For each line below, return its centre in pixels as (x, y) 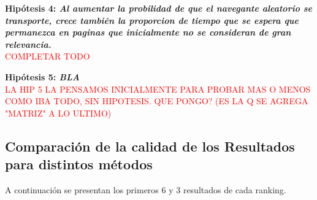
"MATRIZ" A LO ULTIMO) (58, 113)
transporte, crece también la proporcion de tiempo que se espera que (152, 20)
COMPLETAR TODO (48, 56)
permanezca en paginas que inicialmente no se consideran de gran (148, 32)
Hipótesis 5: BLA (42, 76)
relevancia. (28, 44)
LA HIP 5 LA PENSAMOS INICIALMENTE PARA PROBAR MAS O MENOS (158, 89)
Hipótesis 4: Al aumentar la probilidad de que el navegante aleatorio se (158, 8)
